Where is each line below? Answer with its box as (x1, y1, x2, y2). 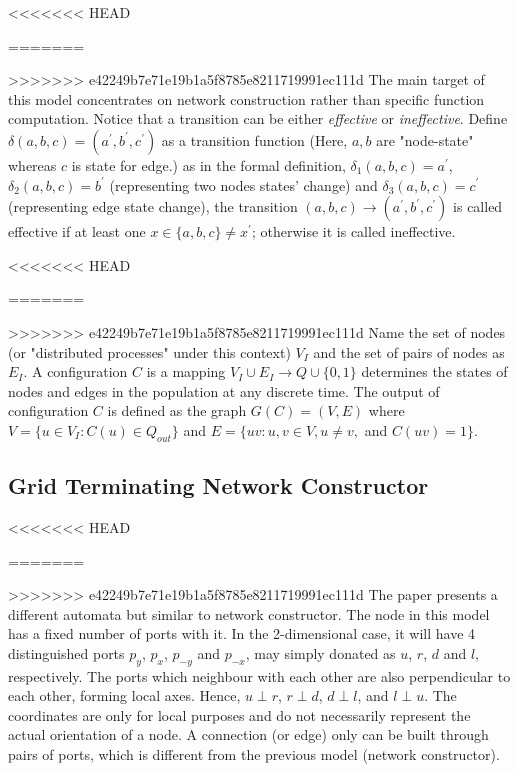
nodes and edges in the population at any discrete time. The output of (8, 380, 440, 401)
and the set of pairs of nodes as (313, 341, 505, 362)
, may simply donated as (245, 642, 396, 663)
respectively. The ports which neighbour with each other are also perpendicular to (8, 665, 511, 686)
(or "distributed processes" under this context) (8, 341, 291, 362)
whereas (8, 154, 57, 175)
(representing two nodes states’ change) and (109, 174, 378, 195)
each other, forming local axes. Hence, (8, 685, 241, 706)
